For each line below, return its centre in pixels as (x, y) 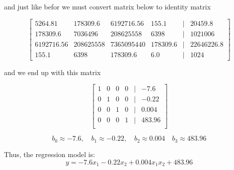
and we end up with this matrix (52, 72)
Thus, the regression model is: (50, 154)
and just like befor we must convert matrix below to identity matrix (108, 6)
